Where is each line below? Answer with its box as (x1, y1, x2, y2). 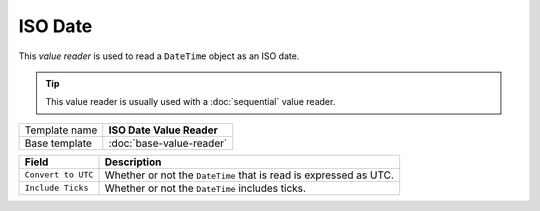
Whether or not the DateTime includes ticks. (104, 181, 307, 195)
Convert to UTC (24, 170, 94, 180)
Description (104, 155, 162, 169)
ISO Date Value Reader (108, 123, 219, 137)
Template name (24, 123, 98, 137)
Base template (24, 136, 92, 150)
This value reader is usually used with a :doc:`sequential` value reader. (45, 96, 336, 108)
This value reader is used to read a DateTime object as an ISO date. (18, 50, 300, 62)
